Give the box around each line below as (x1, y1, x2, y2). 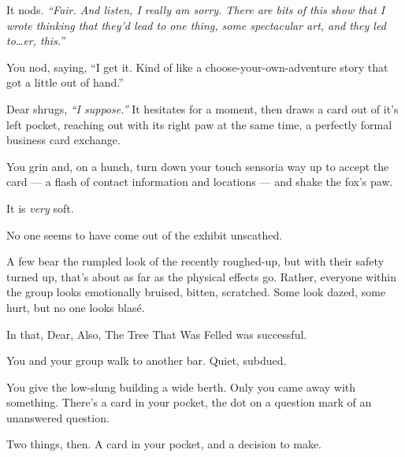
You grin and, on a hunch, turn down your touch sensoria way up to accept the (6, 158, 389, 174)
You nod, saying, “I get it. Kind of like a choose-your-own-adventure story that (6, 58, 388, 75)
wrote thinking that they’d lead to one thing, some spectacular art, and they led (6, 17, 386, 33)
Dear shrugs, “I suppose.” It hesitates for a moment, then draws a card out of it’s (6, 100, 399, 117)
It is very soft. (6, 199, 74, 216)
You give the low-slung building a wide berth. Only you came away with (6, 378, 356, 395)
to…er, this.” (6, 32, 65, 49)
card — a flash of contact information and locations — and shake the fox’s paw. (6, 173, 393, 190)
